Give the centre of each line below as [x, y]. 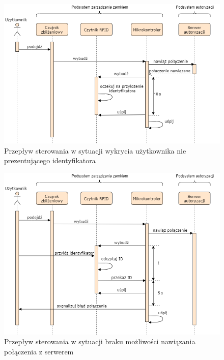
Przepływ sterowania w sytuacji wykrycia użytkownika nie [95, 150]
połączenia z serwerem [39, 351]
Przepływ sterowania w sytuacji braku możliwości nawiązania [100, 341]
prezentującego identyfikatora [50, 160]
